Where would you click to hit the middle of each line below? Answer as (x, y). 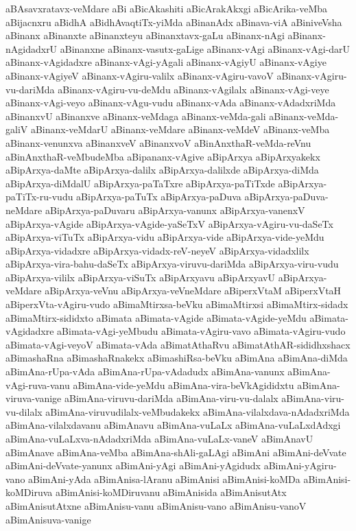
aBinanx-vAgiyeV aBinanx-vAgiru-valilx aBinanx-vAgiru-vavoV (140, 75)
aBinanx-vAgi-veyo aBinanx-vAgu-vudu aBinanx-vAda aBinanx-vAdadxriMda (171, 103)
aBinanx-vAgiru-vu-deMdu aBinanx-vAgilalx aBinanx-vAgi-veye (193, 89)
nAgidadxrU (32, 48)
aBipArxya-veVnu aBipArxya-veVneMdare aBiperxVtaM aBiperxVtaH (193, 291)
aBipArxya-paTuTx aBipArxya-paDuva (159, 197)
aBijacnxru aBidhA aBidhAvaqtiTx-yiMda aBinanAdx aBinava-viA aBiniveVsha (174, 22)
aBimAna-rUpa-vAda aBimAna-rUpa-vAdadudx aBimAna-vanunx (145, 371)
